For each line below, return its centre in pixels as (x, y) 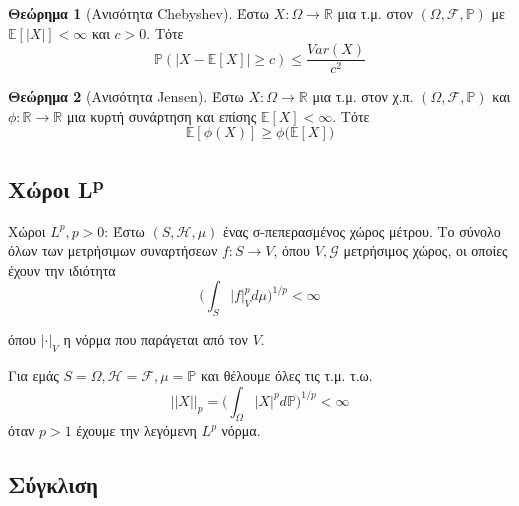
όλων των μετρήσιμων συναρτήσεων (113, 250)
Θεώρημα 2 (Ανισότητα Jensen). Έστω (126, 96)
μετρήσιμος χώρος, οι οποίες (425, 250)
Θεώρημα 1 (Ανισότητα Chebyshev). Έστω (138, 13)
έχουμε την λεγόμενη (136, 430)
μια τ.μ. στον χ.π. (363, 96)
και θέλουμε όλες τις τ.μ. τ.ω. (286, 375)
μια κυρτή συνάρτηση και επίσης (161, 115)
